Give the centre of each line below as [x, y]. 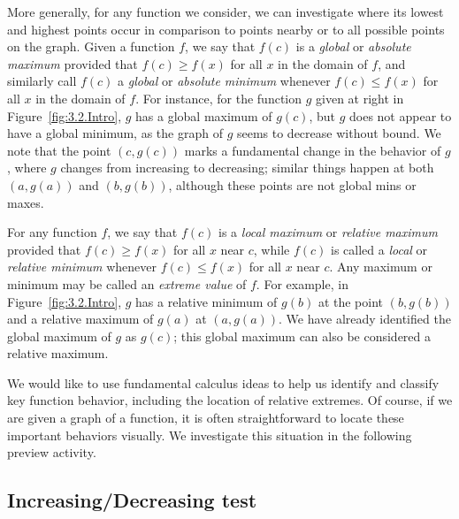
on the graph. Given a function [91, 46]
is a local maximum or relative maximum [328, 232]
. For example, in [302, 283]
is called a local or [379, 249]
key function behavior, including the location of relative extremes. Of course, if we [230, 400]
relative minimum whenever [82, 267]
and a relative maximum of [80, 319]
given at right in [360, 98]
